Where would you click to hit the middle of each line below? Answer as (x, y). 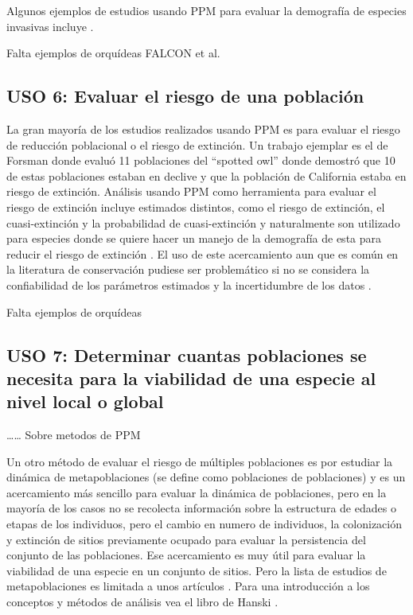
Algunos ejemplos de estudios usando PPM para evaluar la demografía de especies (206, 10)
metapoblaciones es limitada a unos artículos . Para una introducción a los (188, 586)
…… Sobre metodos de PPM (74, 435)
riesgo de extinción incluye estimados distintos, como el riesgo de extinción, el (196, 206)
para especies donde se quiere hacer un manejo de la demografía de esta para (194, 238)
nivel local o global (85, 401)
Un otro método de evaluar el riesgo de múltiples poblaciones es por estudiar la (200, 461)
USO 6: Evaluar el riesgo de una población (185, 96)
